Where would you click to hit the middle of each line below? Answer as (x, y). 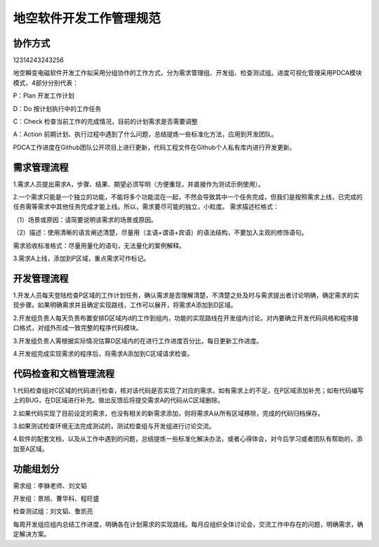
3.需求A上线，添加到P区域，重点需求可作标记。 (81, 258)
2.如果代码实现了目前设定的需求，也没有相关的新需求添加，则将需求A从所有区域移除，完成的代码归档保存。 (168, 413)
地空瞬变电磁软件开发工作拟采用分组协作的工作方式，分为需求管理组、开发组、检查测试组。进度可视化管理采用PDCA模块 (187, 73)
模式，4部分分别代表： (46, 83)
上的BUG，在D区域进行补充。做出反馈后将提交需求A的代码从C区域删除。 (119, 400)
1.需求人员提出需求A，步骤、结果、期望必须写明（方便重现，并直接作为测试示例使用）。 (139, 184)
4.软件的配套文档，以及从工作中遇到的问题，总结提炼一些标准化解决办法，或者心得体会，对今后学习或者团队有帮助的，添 (188, 439)
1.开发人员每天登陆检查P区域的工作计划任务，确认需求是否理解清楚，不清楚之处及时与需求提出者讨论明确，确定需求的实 (186, 295)
